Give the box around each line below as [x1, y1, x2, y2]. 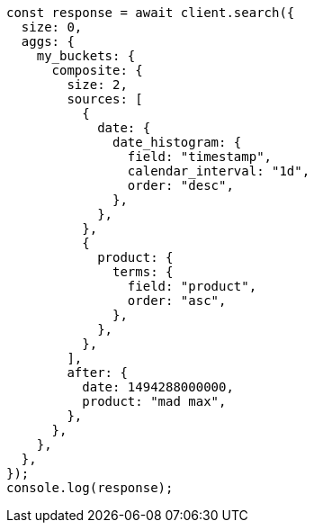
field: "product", [127, 279, 257, 293]
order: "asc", [127, 293, 227, 308]
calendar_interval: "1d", [127, 164, 310, 178]
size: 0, [21, 20, 83, 34]
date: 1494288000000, [82, 380, 234, 394]
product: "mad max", [82, 394, 227, 409]
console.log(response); [6, 481, 174, 495]
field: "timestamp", [127, 149, 273, 164]
